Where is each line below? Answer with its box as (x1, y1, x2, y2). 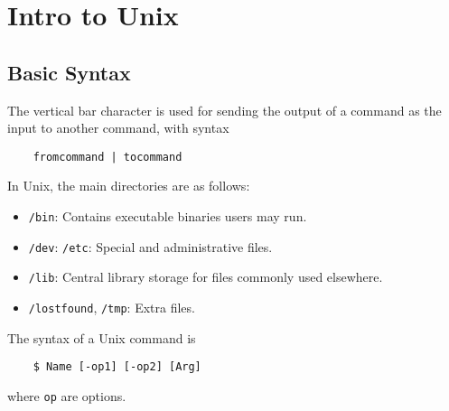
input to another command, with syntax (7, 118, 229, 137)
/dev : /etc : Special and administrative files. (28, 237, 273, 256)
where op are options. (7, 386, 126, 405)
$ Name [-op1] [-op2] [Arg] (33, 360, 201, 374)
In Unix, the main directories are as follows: (7, 176, 250, 195)
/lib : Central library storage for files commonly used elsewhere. (28, 267, 383, 286)
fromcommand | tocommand (33, 150, 182, 163)
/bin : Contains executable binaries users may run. (28, 207, 307, 226)
